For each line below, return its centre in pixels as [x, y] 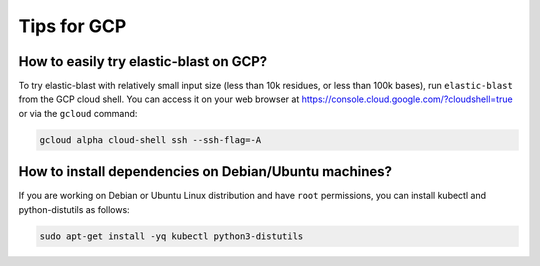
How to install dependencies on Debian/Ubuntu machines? [205, 171]
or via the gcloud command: [78, 113]
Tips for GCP [72, 26]
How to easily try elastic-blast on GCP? [143, 61]
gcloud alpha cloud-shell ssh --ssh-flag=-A [150, 139]
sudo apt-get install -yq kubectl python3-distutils [171, 236]
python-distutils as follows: [74, 209]
